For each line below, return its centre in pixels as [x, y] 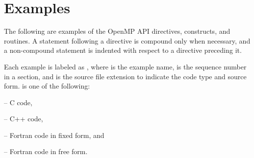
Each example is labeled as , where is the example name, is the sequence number [125, 66]
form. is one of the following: [47, 86]
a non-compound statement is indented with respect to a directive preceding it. [123, 50]
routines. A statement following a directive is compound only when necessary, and [127, 40]
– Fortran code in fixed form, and [54, 135]
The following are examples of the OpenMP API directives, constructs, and [117, 31]
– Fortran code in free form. [46, 151]
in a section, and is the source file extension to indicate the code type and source [125, 76]
